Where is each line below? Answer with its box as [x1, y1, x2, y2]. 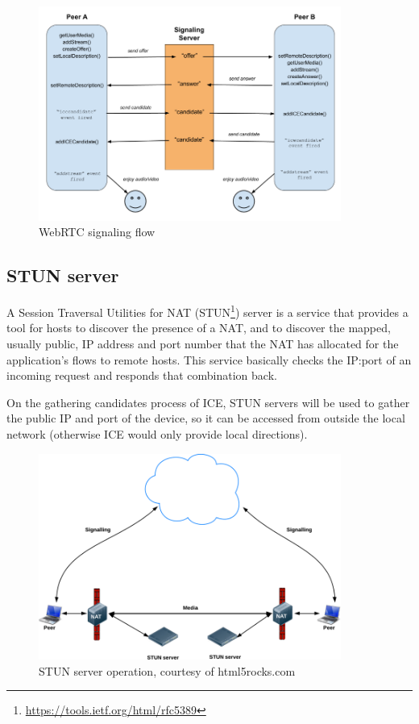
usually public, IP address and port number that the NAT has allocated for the [6, 335, 399, 352]
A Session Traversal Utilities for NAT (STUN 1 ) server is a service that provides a [6, 302, 409, 320]
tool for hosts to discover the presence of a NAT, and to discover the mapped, [6, 319, 391, 336]
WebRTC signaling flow [39, 223, 156, 240]
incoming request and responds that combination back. [6, 367, 277, 384]
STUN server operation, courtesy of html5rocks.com [39, 662, 296, 679]
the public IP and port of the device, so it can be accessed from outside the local [6, 410, 405, 426]
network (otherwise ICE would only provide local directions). [6, 425, 308, 442]
